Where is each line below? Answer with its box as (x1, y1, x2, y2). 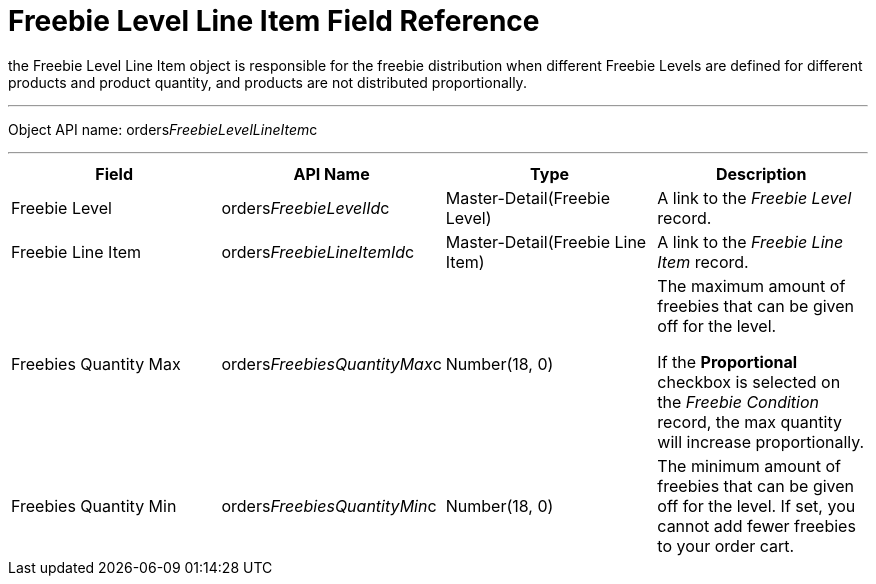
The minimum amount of (657, 455, 841, 476)
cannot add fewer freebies (657, 515, 856, 536)
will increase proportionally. (657, 431, 865, 452)
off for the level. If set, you (657, 495, 856, 516)
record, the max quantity (657, 411, 842, 432)
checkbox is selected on (657, 371, 841, 392)
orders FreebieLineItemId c (221, 241, 415, 262)
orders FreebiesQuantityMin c (221, 495, 437, 516)
